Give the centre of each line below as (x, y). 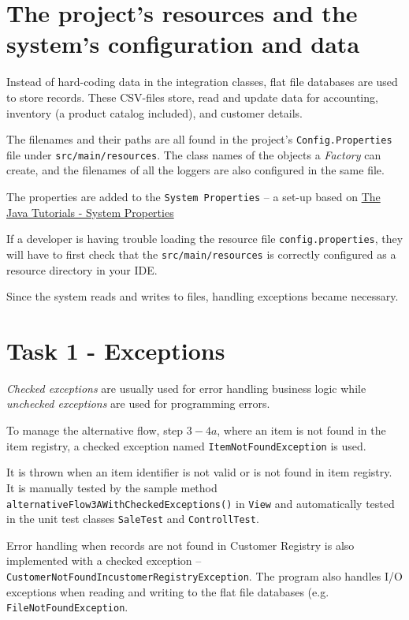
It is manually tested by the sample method (112, 487)
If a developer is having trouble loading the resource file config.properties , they (205, 239)
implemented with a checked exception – (104, 560)
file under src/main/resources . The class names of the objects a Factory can (194, 154)
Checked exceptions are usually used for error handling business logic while (186, 388)
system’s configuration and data (183, 44)
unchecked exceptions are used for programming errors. (138, 403)
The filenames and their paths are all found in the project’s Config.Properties (199, 139)
